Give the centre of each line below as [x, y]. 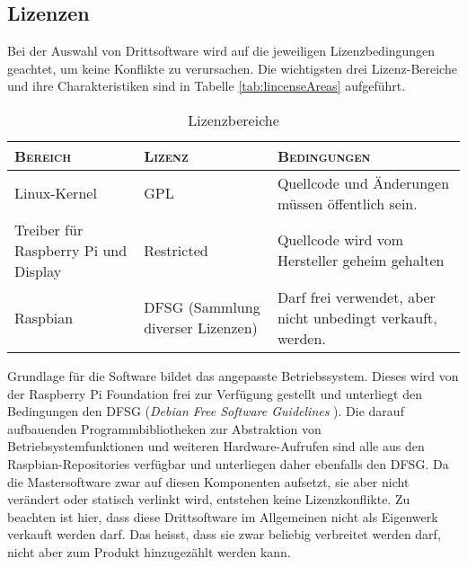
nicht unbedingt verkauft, [357, 317]
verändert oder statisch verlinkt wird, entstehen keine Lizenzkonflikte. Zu [209, 499]
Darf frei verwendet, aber [356, 297]
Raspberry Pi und [71, 250]
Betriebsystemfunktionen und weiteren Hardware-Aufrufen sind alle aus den [216, 446]
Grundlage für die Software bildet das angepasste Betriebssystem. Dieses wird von [233, 375]
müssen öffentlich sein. [347, 203]
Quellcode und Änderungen [363, 182]
